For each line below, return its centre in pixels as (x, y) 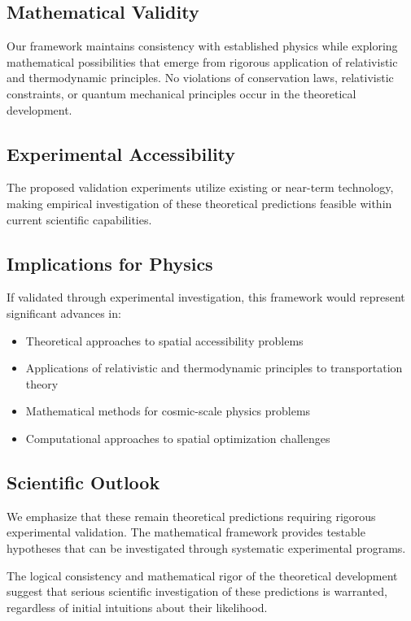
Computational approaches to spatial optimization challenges (178, 438)
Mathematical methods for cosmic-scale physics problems (168, 411)
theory (42, 383)
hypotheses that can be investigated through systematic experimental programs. (206, 547)
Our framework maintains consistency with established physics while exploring (202, 46)
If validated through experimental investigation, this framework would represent (206, 297)
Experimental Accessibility (121, 153)
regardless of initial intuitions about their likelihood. (137, 607)
